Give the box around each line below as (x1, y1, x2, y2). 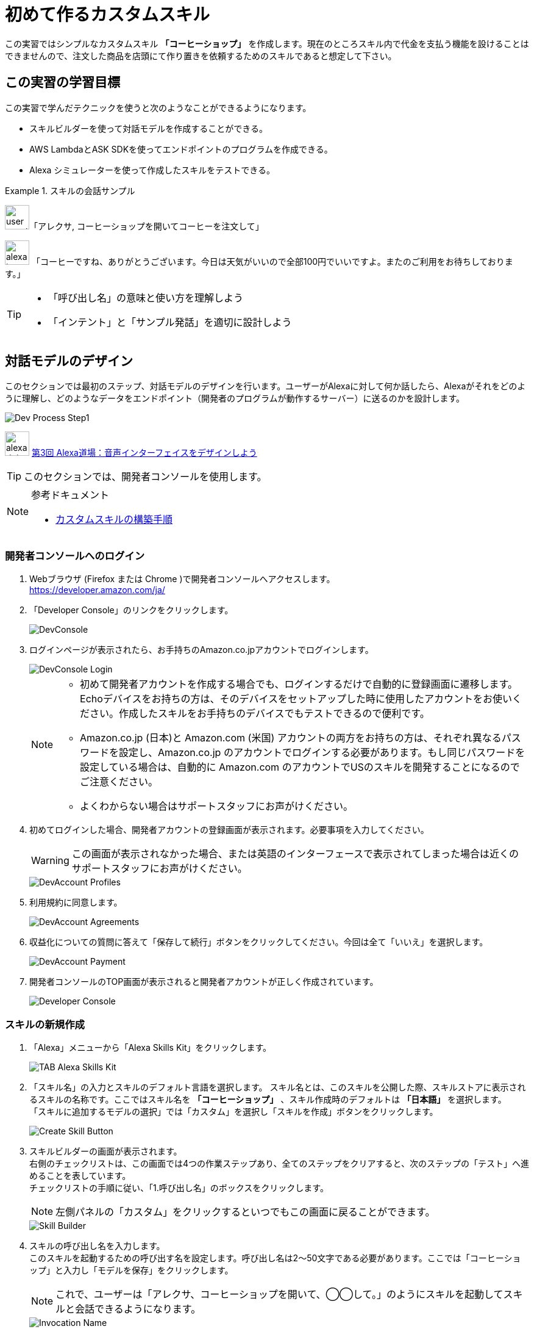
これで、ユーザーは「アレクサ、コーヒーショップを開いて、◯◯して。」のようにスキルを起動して (55, 1288, 504, 1300)
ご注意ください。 (80, 776, 158, 788)
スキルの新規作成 (5, 1018, 85, 1031)
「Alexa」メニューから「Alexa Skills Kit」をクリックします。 (29, 1042, 272, 1053)
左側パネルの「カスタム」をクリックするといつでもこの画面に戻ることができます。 (55, 1205, 435, 1218)
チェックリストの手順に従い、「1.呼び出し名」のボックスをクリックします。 (29, 1182, 329, 1193)
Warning (31, 854, 69, 867)
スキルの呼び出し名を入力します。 (29, 1240, 165, 1251)
